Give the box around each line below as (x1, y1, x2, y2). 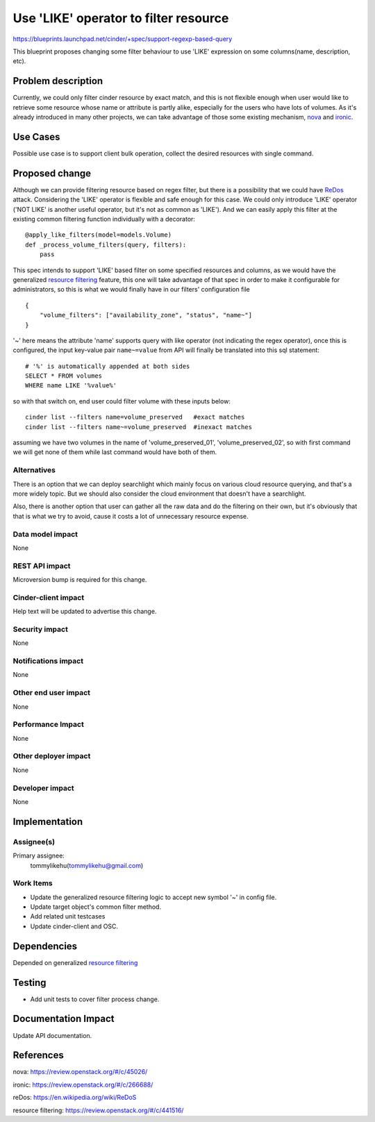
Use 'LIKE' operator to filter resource (12, 10, 229, 26)
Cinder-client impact (12, 592, 85, 602)
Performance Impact (12, 719, 85, 729)
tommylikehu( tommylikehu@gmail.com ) (30, 861, 144, 869)
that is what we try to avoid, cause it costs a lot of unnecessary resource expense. (12, 512, 249, 520)
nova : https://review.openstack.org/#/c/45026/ (12, 1068, 148, 1076)
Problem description (12, 75, 103, 87)
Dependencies (12, 940, 78, 952)
